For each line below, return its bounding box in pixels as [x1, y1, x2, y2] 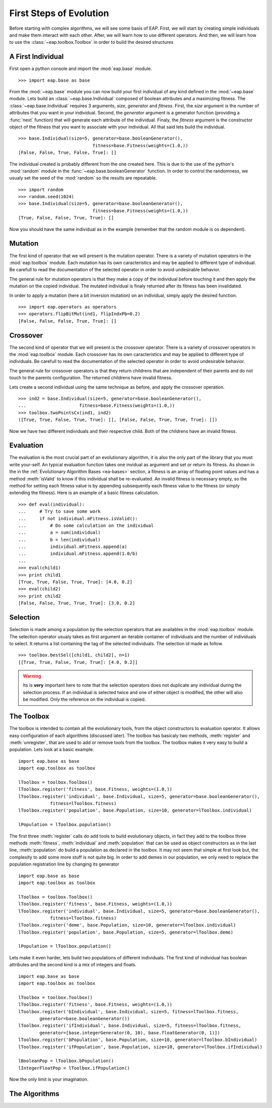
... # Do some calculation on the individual [18, 522, 154, 528]
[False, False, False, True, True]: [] [18, 318, 117, 324]
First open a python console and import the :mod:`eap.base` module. [9, 66, 152, 72]
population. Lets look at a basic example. [9, 747, 94, 753]
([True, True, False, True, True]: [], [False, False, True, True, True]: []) [18, 417, 218, 423]
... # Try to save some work [18, 509, 101, 514]
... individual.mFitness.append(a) [18, 544, 127, 549]
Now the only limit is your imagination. [9, 1076, 89, 1082]
